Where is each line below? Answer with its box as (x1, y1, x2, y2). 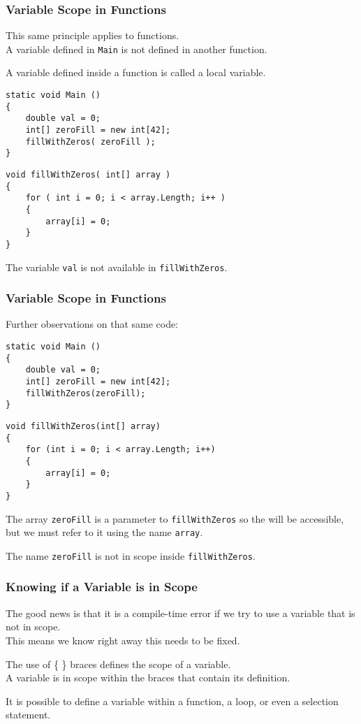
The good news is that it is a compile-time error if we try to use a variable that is (6, 605, 355, 620)
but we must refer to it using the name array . (6, 525, 203, 540)
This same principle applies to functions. (6, 28, 179, 43)
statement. (6, 707, 51, 722)
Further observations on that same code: (6, 317, 179, 331)
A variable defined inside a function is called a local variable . (6, 65, 266, 80)
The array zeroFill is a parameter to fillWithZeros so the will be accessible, (6, 511, 344, 526)
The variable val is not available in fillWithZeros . (6, 259, 228, 274)
